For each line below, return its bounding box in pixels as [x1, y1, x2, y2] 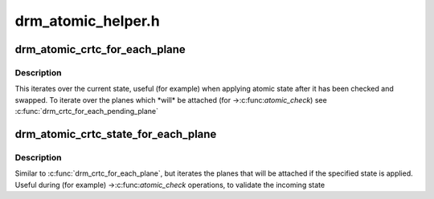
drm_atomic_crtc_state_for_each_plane [14, 127, 217, 140]
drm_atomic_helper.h [14, 12, 160, 30]
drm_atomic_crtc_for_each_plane [14, 43, 186, 56]
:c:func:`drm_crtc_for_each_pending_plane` [14, 107, 158, 116]
